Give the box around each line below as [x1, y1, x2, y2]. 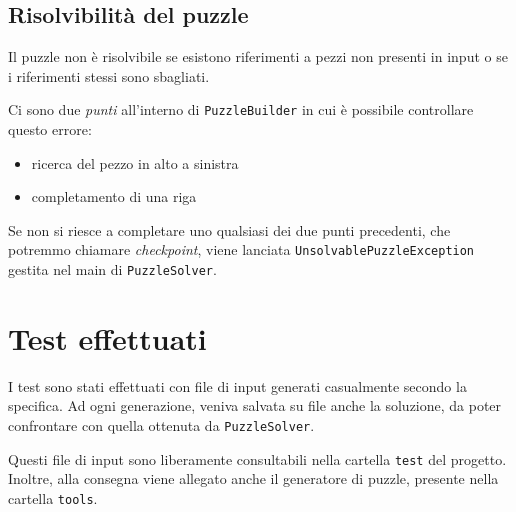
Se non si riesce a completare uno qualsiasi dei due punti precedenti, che [8, 219, 451, 240]
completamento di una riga [31, 186, 197, 207]
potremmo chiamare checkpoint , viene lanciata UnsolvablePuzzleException [8, 239, 475, 260]
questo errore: [8, 119, 92, 140]
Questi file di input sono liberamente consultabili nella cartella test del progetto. [8, 448, 507, 469]
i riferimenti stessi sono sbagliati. [8, 65, 210, 86]
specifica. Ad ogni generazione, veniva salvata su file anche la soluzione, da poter [8, 395, 502, 416]
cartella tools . [8, 487, 98, 508]
